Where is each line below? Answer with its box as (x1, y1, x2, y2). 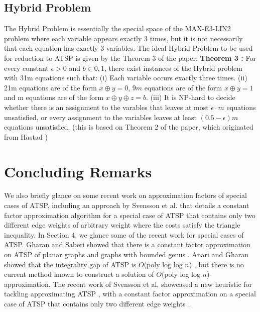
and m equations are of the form (4, 92, 104, 102)
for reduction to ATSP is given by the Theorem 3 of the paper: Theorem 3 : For (4, 52, 256, 63)
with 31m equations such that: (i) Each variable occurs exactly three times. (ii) (4, 72, 247, 83)
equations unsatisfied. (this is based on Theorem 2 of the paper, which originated (4, 122, 253, 132)
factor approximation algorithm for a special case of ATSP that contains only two (4, 210, 255, 220)
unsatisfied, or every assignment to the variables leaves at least (4, 112, 197, 122)
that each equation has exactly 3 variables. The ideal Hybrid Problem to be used (4, 43, 253, 53)
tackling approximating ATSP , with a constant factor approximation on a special (4, 288, 256, 299)
